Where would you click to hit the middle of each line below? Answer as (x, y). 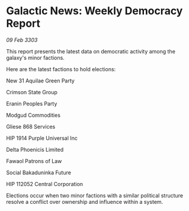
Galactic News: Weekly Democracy (94, 11)
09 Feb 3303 (22, 40)
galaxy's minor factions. (36, 57)
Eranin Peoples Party (32, 103)
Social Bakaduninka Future (39, 172)
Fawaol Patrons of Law (34, 161)
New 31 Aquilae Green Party (41, 81)
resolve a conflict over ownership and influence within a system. (85, 202)
